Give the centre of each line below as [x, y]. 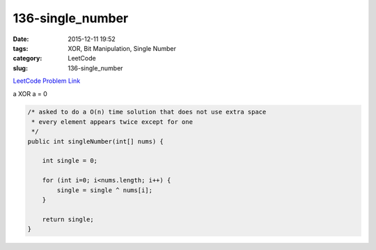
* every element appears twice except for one [112, 122]
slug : [20, 68]
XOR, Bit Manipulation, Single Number [122, 48]
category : [28, 58]
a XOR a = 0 [30, 93]
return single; [68, 219]
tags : [21, 48]
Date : [21, 39]
